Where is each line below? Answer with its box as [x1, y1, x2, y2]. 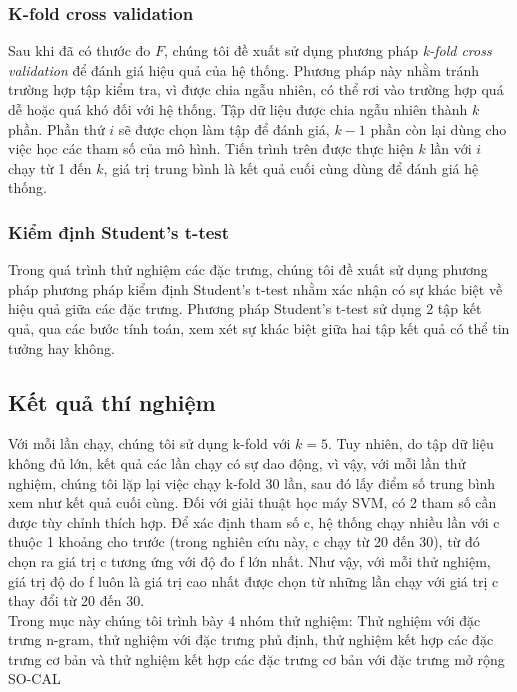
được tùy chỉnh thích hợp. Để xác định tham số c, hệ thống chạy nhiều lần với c [8, 511, 500, 532]
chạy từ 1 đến [8, 157, 92, 178]
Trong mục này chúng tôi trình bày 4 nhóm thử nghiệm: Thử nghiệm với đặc [8, 609, 481, 630]
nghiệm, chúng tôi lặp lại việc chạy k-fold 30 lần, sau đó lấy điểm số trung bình [8, 472, 496, 493]
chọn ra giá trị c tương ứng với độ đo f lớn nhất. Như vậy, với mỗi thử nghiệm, [8, 550, 491, 571]
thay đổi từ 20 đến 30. [8, 590, 145, 611]
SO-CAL [8, 668, 61, 689]
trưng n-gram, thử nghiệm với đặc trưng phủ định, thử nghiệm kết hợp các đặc [8, 629, 494, 650]
